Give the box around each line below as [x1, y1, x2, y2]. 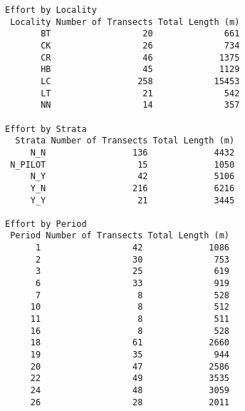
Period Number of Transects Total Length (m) [10, 230, 229, 241]
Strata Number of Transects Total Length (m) [15, 136, 235, 146]
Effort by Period [5, 218, 87, 229]
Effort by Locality [5, 5, 97, 15]
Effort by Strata [5, 123, 87, 134]
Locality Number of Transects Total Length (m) [10, 16, 240, 27]
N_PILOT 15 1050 [10, 159, 235, 170]
